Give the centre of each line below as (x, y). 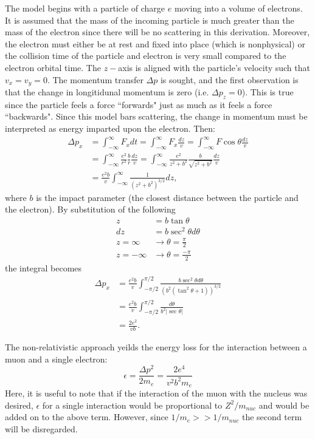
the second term (272, 417)
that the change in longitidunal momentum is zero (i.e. (107, 92)
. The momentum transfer (95, 79)
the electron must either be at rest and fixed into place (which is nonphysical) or (155, 43)
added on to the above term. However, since (87, 417)
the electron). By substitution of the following (90, 209)
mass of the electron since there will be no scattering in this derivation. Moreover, (157, 32)
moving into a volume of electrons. (238, 8)
